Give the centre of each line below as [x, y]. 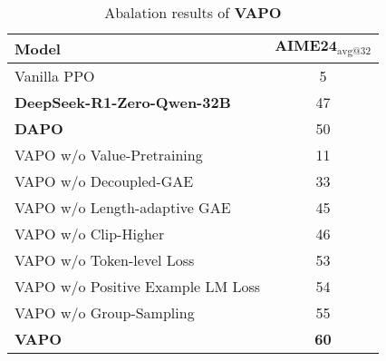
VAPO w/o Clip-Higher [90, 234]
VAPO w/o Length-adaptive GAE [123, 207]
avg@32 [354, 51]
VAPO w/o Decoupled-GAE [104, 181]
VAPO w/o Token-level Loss [105, 260]
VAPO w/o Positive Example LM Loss [138, 286]
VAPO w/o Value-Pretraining [109, 155]
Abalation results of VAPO [193, 12]
